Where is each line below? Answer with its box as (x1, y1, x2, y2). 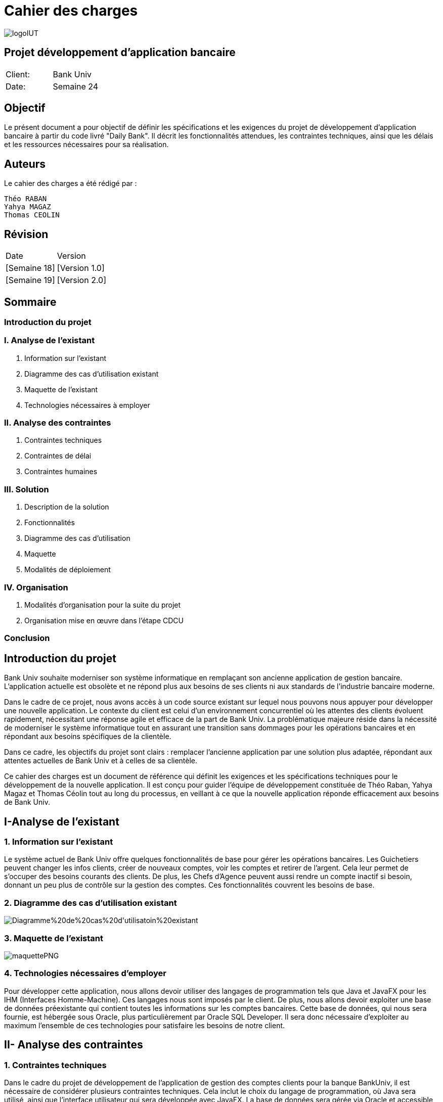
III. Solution (4, 484, 49, 494)
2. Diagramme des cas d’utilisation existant (4, 897, 177, 908)
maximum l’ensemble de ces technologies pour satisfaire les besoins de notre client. (4, 1021, 285, 1030)
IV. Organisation (4, 582, 68, 592)
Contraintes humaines (24, 467, 98, 476)
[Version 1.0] (57, 263, 105, 273)
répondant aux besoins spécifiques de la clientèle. (4, 732, 171, 741)
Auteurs (4, 157, 46, 170)
